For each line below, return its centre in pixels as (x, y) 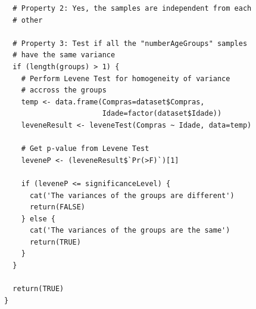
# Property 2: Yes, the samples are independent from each (132, 8)
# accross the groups (64, 90)
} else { (38, 219)
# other (28, 20)
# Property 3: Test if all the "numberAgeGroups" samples (130, 43)
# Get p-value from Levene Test (85, 149)
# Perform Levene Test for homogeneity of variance (126, 78)
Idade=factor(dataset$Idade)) (162, 114)
